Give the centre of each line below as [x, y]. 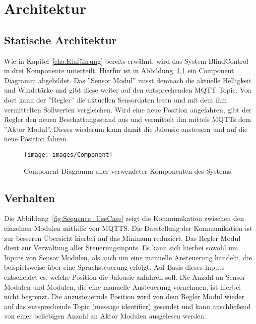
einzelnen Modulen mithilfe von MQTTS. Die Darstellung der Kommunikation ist [128, 228]
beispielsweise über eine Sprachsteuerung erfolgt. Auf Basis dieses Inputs [114, 267]
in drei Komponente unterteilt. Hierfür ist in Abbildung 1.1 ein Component [119, 70]
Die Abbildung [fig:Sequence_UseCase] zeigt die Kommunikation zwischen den [124, 218]
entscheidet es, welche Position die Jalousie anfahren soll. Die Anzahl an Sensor [125, 276]
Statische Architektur [61, 40]
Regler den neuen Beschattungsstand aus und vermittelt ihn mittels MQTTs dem [128, 119]
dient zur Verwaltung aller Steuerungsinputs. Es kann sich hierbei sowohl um [121, 248]
